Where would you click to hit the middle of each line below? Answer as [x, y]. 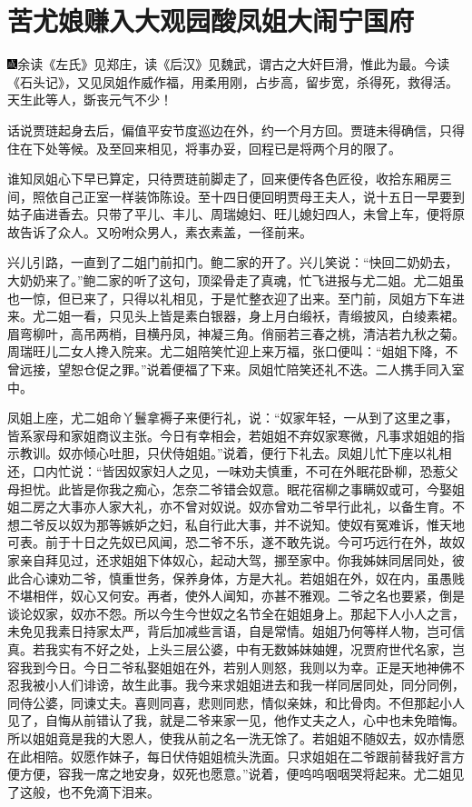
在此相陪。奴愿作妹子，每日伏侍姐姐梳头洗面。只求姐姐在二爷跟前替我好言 [230, 756]
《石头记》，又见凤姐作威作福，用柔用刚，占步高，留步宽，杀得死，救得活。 [233, 81]
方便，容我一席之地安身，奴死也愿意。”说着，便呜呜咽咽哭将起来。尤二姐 [236, 774]
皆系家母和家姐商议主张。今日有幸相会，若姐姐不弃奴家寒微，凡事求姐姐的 [230, 435]
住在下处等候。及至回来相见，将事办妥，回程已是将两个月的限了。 [204, 148]
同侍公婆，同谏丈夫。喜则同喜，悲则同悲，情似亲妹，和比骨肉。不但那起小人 [236, 702]
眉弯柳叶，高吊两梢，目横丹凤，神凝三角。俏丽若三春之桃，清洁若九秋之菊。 [236, 333]
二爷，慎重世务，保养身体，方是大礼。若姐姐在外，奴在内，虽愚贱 [267, 578]
